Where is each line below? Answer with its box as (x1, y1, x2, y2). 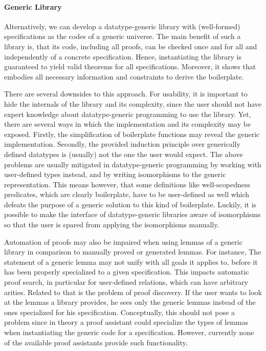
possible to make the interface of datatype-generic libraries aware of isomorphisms (4, 209, 261, 220)
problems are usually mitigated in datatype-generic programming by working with (4, 159, 261, 169)
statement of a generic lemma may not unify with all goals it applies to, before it (4, 256, 258, 267)
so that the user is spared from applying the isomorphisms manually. (4, 219, 219, 230)
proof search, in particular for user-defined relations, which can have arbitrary (4, 277, 249, 287)
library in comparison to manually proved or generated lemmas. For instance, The (4, 246, 261, 257)
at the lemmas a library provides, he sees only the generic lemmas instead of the (4, 297, 256, 307)
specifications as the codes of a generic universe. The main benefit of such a (4, 31, 241, 42)
